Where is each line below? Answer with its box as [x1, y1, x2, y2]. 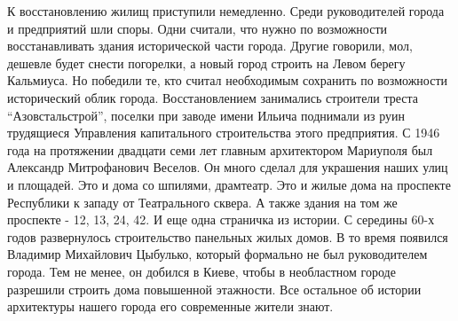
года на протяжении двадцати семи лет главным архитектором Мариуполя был [7, 140, 433, 159]
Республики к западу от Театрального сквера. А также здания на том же [7, 192, 398, 211]
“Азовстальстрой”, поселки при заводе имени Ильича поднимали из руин [7, 106, 405, 124]
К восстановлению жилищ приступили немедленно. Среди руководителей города [7, 2, 445, 20]
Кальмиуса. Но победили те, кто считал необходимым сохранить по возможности [7, 71, 448, 90]
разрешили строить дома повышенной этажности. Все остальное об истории [7, 279, 422, 298]
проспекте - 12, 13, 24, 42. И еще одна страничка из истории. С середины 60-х [7, 210, 435, 229]
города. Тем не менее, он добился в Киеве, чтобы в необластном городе [7, 262, 396, 280]
